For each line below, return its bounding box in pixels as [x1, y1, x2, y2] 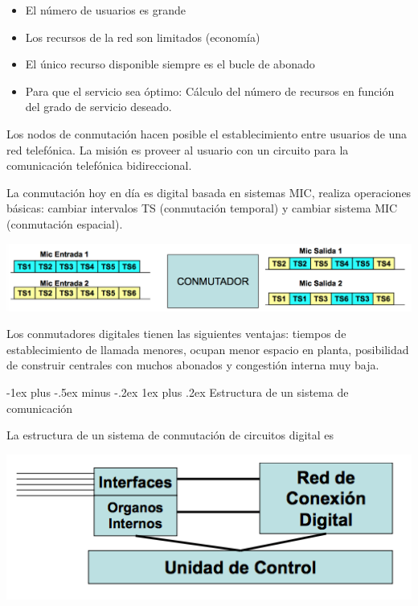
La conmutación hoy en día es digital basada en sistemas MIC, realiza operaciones [6, 183, 412, 200]
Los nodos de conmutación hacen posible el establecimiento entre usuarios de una [6, 125, 408, 142]
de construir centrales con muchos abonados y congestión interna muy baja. [6, 357, 379, 373]
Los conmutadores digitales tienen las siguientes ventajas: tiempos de [6, 325, 346, 342]
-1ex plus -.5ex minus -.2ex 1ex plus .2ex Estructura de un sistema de [6, 384, 349, 401]
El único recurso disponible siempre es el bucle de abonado [25, 56, 315, 72]
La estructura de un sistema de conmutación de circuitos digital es [6, 427, 334, 443]
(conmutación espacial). [6, 215, 123, 232]
